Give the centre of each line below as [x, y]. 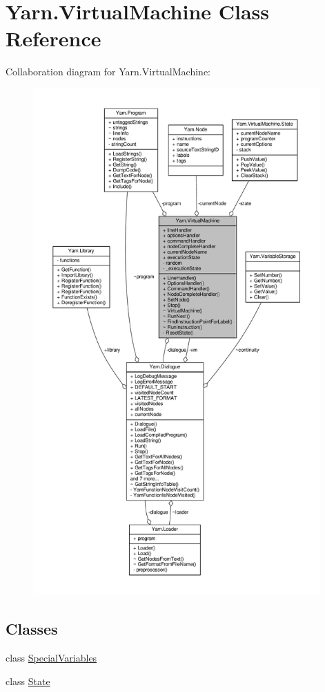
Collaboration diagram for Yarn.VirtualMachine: [108, 72]
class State [28, 681]
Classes [32, 629]
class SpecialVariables [51, 658]
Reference [53, 38]
